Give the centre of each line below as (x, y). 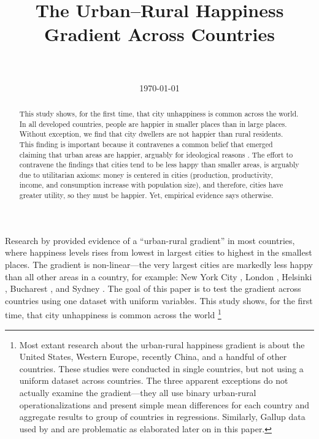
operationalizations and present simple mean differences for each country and (164, 404)
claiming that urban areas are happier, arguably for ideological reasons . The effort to (156, 154)
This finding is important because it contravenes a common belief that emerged (146, 144)
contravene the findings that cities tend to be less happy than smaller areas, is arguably (159, 165)
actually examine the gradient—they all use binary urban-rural (138, 392)
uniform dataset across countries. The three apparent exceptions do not (154, 380)
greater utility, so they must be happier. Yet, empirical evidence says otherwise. (146, 195)
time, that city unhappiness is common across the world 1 (113, 314)
